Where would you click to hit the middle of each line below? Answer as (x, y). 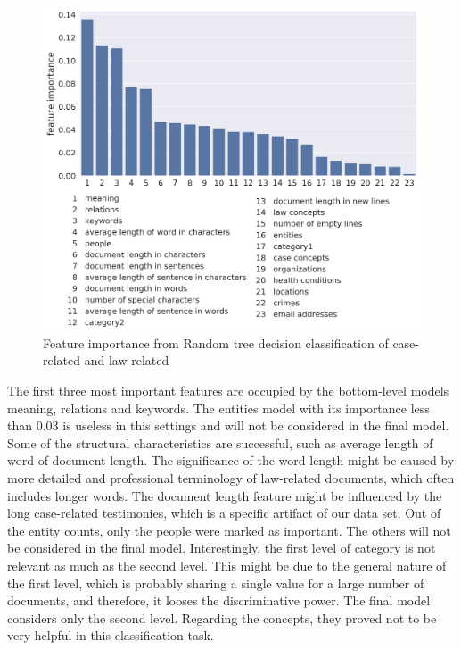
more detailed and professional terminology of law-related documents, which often (231, 478)
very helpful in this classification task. (111, 635)
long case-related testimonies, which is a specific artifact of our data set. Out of (224, 513)
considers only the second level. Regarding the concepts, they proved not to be (222, 617)
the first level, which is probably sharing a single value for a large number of (216, 583)
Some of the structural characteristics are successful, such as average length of (220, 442)
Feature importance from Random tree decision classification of (216, 342)
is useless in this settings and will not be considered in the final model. (256, 425)
